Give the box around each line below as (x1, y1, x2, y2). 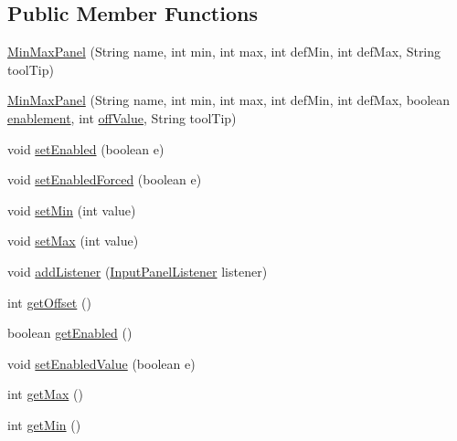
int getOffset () (7, 292, 91, 311)
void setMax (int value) (7, 231, 139, 250)
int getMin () (7, 415, 81, 434)
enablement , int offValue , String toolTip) (7, 108, 237, 127)
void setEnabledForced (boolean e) (7, 170, 202, 189)
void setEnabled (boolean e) (7, 139, 165, 158)
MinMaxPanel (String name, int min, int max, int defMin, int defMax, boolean (7, 90, 451, 110)
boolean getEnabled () (7, 323, 133, 342)
